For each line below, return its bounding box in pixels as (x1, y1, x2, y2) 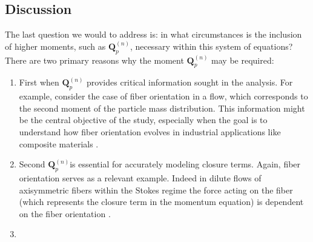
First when (19, 76, 59, 89)
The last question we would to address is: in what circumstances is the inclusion (5, 28, 302, 41)
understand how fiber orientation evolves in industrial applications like (19, 125, 281, 138)
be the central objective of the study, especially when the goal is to (19, 113, 268, 126)
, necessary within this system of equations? (130, 39, 293, 52)
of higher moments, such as (5, 39, 106, 52)
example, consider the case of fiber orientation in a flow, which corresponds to (19, 90, 308, 103)
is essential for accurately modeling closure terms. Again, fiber (70, 158, 301, 170)
